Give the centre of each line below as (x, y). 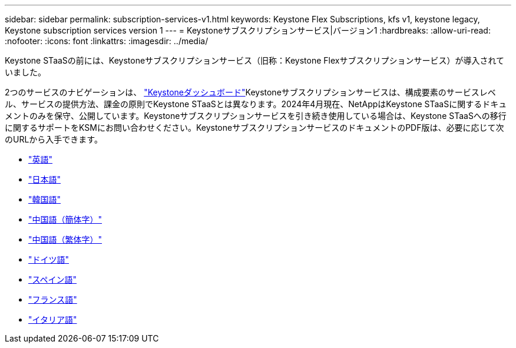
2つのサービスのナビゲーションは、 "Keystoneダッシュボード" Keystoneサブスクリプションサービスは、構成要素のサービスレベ (250, 92)
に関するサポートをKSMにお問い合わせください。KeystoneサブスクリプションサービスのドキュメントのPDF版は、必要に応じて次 (254, 127)
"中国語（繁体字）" (65, 239)
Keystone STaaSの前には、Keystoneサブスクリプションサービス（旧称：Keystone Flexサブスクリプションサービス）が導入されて (255, 60)
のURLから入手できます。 (54, 139)
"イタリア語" (53, 319)
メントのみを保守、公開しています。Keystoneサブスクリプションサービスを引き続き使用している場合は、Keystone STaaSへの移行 (256, 116)
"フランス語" (53, 299)
